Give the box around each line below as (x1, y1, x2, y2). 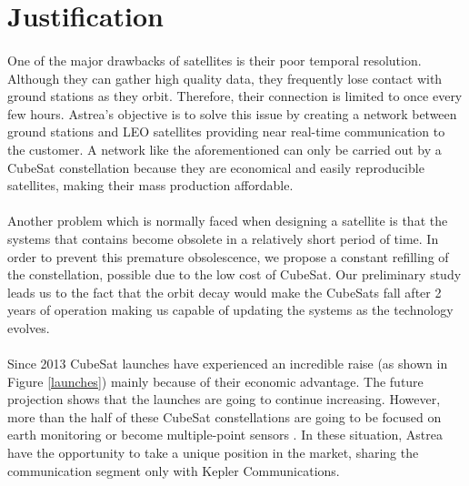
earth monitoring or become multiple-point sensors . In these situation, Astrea (7, 425, 443, 444)
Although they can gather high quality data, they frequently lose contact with (7, 68, 443, 87)
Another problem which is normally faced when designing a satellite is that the (7, 211, 448, 230)
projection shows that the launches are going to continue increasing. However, (7, 390, 441, 409)
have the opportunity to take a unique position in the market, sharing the (7, 443, 419, 462)
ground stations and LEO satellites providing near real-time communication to (7, 122, 445, 141)
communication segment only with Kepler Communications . (7, 461, 340, 480)
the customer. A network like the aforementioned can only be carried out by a (7, 139, 442, 158)
